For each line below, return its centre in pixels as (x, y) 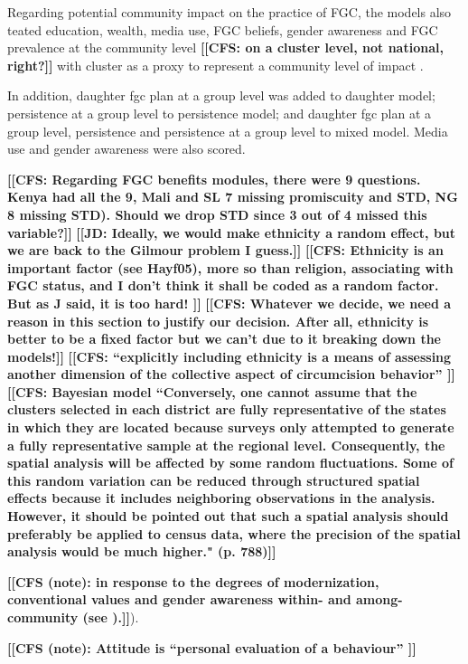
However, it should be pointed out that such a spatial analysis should (228, 516)
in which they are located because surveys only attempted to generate (231, 427)
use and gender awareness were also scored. (126, 149)
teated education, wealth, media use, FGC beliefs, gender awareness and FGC (223, 29)
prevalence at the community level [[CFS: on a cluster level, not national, (225, 47)
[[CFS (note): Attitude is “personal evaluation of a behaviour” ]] (212, 647)
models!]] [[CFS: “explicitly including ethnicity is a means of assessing (229, 356)
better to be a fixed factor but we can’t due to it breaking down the (225, 339)
